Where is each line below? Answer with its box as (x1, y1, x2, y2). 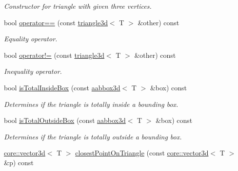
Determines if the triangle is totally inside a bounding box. (4, 99, 178, 109)
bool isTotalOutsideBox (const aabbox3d (4, 115, 126, 125)
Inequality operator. (4, 66, 62, 76)
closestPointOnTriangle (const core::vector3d (75, 148, 209, 158)
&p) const (4, 157, 34, 167)
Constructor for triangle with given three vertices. (4, 1, 152, 11)
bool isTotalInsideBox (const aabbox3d (4, 82, 120, 92)
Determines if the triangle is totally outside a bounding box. (4, 131, 182, 141)
